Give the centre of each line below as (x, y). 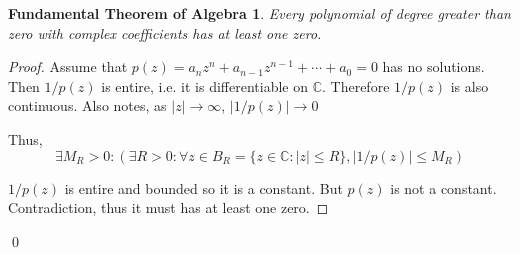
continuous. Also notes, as (87, 105)
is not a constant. (443, 187)
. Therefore (356, 85)
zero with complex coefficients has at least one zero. (165, 32)
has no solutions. (433, 66)
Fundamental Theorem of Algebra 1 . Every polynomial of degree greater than (259, 13)
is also (469, 85)
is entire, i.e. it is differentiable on (204, 85)
